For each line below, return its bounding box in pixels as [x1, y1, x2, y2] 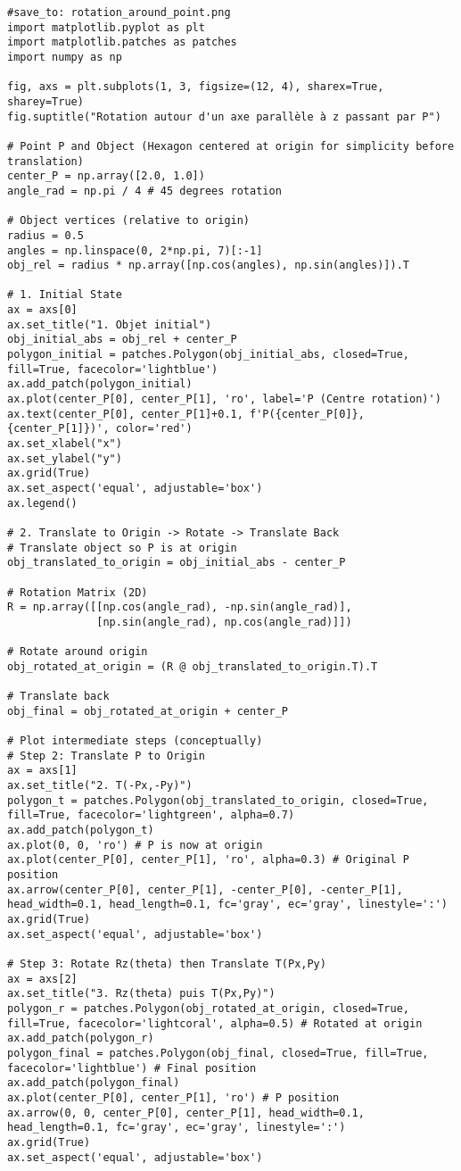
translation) [7, 154, 84, 168]
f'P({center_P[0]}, [250, 407, 365, 420]
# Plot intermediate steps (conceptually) [7, 735, 263, 748]
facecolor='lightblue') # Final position [7, 1061, 257, 1075]
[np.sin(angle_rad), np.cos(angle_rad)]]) [96, 615, 352, 628]
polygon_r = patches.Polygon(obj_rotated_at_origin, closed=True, [7, 1001, 410, 1015]
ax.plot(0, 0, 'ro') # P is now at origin [7, 838, 263, 851]
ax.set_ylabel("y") [7, 452, 122, 465]
